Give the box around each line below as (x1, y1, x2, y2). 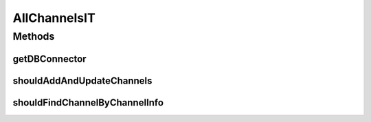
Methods (12, 30, 55, 42)
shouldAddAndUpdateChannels (12, 75, 153, 86)
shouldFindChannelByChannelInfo (12, 97, 164, 108)
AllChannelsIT (12, 10, 95, 25)
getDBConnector (12, 53, 87, 64)
